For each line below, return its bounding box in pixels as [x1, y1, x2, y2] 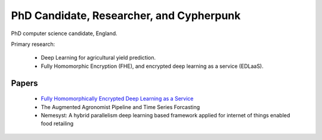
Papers [11, 78, 38, 88]
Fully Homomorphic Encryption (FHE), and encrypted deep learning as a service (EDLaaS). [41, 63, 264, 70]
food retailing [41, 120, 74, 127]
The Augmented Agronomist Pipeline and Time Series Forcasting [41, 103, 200, 110]
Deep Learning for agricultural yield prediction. [41, 54, 156, 61]
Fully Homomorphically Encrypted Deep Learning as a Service [41, 95, 194, 102]
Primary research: [11, 41, 55, 48]
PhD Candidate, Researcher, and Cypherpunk [11, 9, 241, 22]
